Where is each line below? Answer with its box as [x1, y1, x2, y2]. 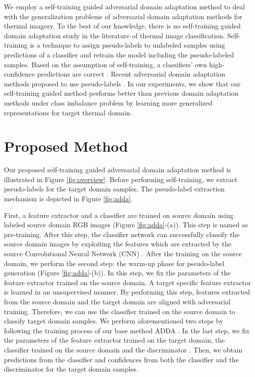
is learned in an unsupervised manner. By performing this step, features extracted [4, 287, 250, 297]
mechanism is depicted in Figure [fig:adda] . [4, 193, 133, 204]
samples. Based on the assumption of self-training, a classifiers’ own [4, 59, 207, 69]
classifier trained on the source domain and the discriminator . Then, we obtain [4, 344, 243, 354]
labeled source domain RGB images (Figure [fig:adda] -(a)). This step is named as [4, 219, 248, 230]
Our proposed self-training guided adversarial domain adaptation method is [4, 164, 231, 175]
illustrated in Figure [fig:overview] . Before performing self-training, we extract [4, 174, 238, 184]
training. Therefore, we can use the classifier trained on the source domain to [4, 306, 235, 316]
